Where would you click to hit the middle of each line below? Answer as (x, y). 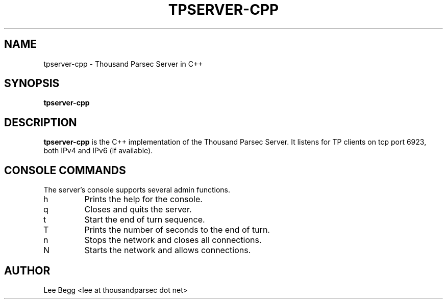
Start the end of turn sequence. (145, 220)
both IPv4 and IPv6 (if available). (98, 151)
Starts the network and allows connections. (168, 250)
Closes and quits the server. (138, 210)
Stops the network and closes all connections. (173, 240)
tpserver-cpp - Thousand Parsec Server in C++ (123, 64)
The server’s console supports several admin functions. (137, 190)
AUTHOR (27, 270)
